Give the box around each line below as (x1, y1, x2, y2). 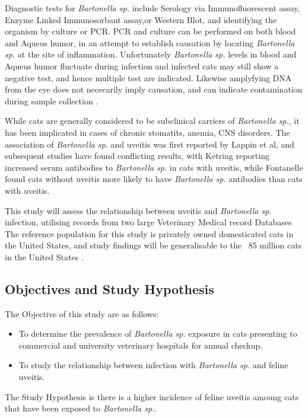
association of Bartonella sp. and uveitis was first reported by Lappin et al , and (5, 138, 294, 150)
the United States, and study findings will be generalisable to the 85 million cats (5, 239, 302, 251)
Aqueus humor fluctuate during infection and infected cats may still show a (5, 59, 279, 72)
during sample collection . (5, 94, 99, 107)
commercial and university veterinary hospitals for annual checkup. (18, 339, 263, 351)
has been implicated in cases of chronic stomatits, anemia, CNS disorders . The (5, 126, 290, 138)
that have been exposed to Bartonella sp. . (5, 402, 157, 414)
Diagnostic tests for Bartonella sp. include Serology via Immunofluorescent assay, (5, 2, 300, 14)
